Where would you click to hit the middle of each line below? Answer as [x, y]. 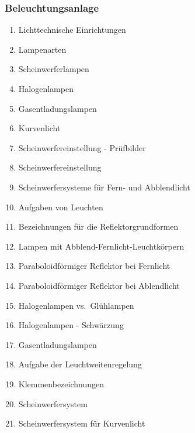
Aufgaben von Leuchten [61, 207]
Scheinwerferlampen [54, 69]
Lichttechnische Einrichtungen [72, 30]
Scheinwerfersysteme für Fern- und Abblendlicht [104, 187]
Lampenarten [42, 49]
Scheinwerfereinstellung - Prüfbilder [82, 147]
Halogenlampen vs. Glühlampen [76, 305]
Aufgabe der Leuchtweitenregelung [80, 364]
